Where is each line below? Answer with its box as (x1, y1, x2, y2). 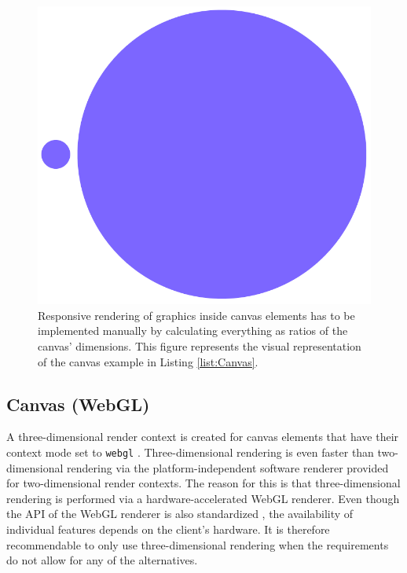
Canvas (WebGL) (6, 391, 150, 416)
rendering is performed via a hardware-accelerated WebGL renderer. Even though (6, 490, 400, 506)
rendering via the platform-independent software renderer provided (67, 459, 389, 476)
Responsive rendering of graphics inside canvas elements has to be (38, 307, 355, 323)
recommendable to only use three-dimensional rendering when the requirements (6, 536, 389, 553)
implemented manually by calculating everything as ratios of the (38, 322, 348, 339)
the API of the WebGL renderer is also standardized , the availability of (6, 505, 354, 522)
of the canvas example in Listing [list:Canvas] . (38, 353, 258, 369)
